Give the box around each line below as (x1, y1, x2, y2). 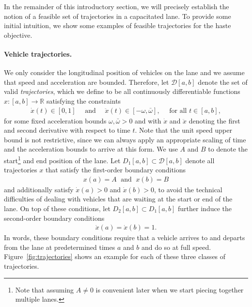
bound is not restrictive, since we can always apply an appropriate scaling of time (4, 134, 246, 144)
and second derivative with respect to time (4, 125, 130, 135)
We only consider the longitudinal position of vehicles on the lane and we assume (4, 67, 245, 77)
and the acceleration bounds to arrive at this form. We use (4, 144, 178, 154)
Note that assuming (15, 284, 74, 294)
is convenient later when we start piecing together (95, 284, 244, 294)
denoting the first (189, 115, 240, 125)
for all (169, 107, 187, 114)
